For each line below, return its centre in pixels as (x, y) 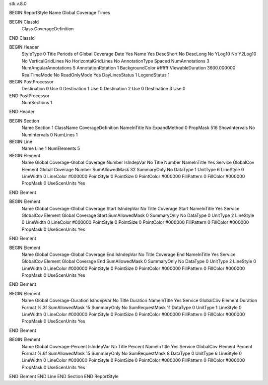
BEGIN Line (21, 142)
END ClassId (22, 38)
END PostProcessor (29, 96)
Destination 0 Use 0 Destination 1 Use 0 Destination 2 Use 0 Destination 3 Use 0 (103, 89)
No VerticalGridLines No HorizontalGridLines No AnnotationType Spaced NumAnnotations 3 (115, 61)
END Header (22, 112)
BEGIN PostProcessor (32, 81)
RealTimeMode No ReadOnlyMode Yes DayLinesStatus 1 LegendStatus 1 (96, 75)
